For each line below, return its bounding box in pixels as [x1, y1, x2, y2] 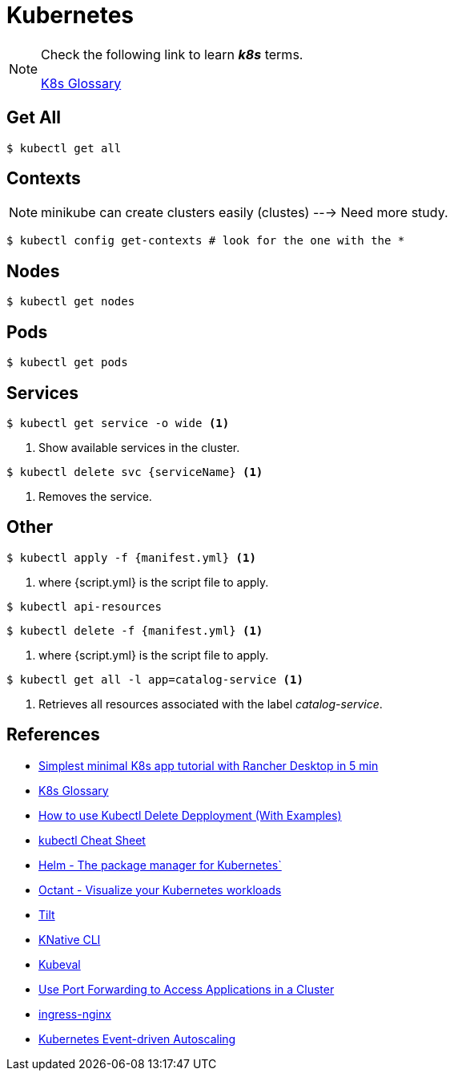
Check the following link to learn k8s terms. [41, 46, 303, 63]
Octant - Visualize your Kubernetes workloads [38, 882, 282, 897]
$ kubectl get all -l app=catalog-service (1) [6, 672, 303, 686]
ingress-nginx [38, 1006, 111, 1021]
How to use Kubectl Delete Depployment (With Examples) [38, 808, 342, 822]
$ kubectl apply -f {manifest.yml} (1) [6, 551, 256, 564]
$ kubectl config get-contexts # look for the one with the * [6, 234, 405, 248]
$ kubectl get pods [6, 356, 128, 369]
